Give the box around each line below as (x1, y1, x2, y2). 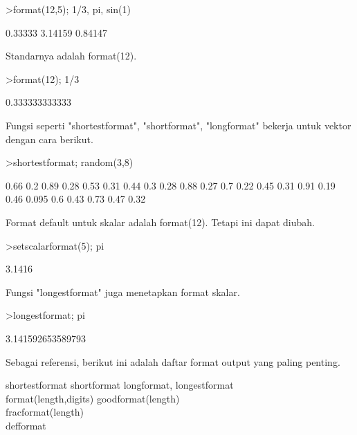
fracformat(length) (6, 405, 84, 419)
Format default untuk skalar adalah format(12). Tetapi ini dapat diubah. (6, 214, 315, 229)
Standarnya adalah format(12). (6, 48, 137, 63)
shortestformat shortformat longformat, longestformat (6, 378, 234, 392)
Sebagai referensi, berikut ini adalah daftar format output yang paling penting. (6, 354, 340, 369)
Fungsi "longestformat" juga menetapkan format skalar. (6, 284, 240, 299)
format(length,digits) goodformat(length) (6, 391, 180, 405)
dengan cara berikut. (6, 131, 93, 146)
